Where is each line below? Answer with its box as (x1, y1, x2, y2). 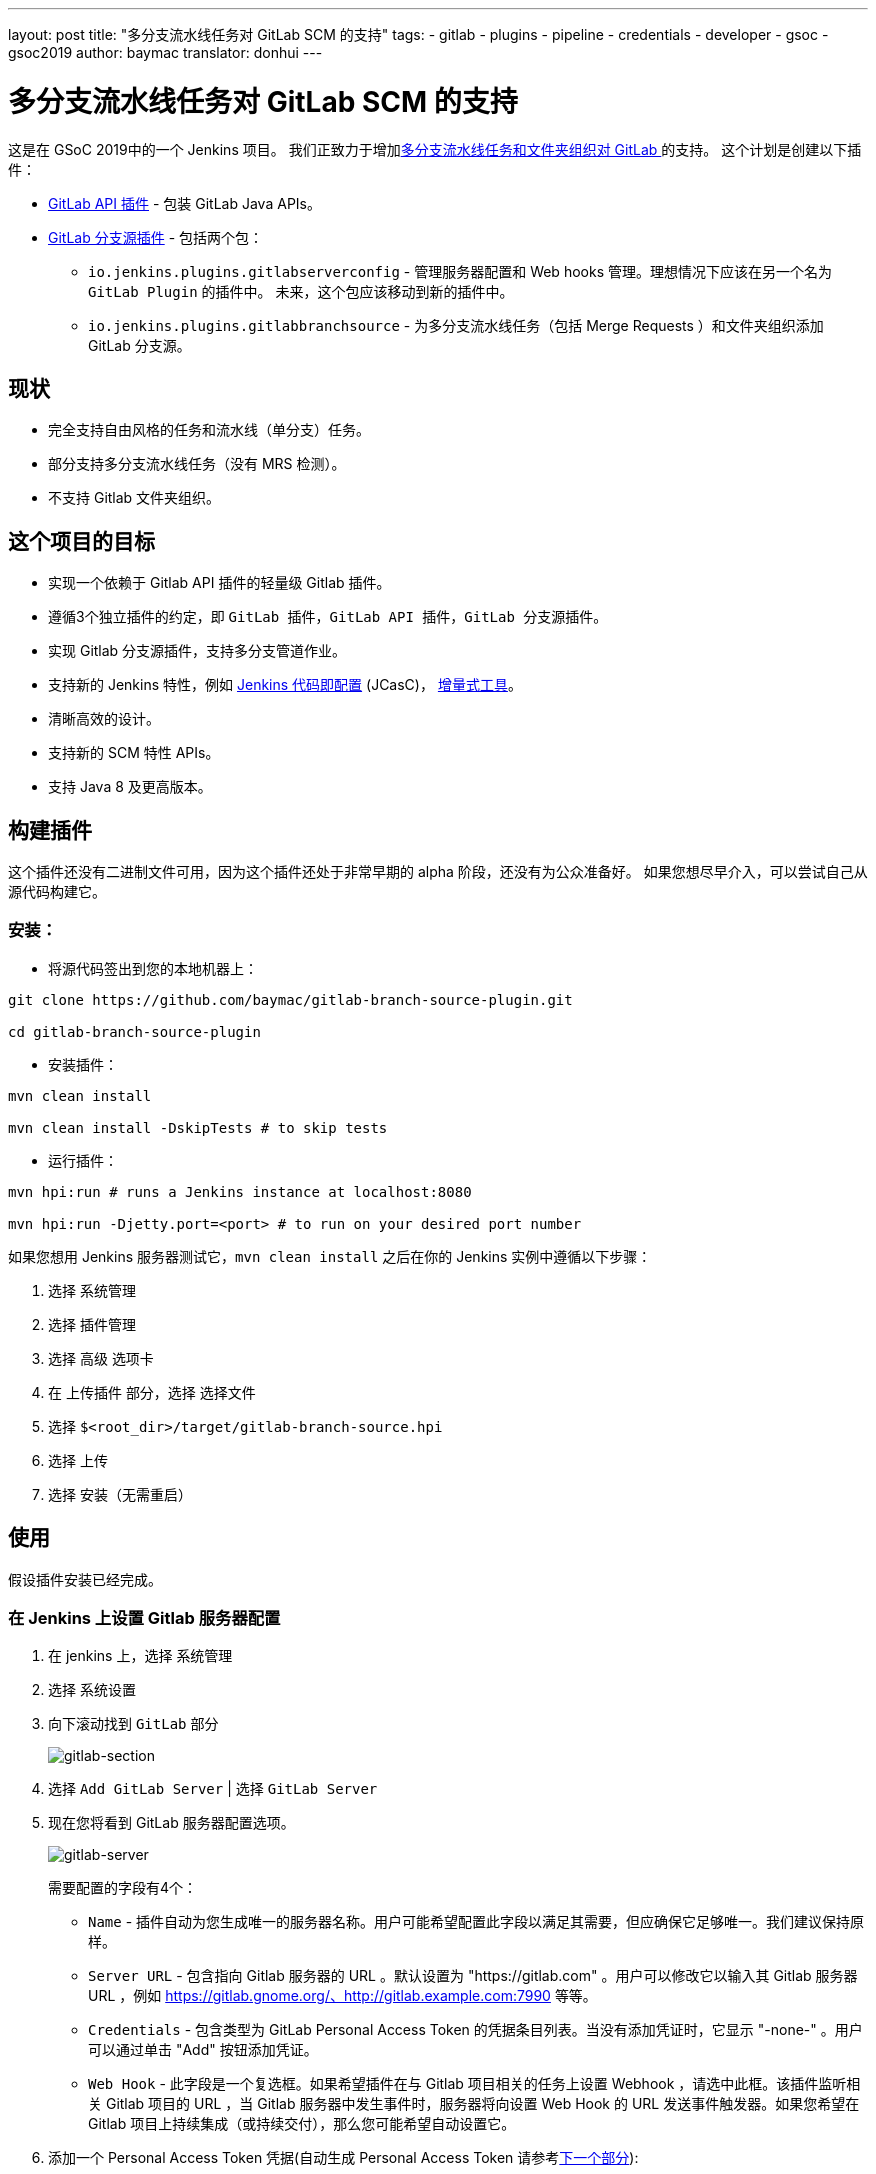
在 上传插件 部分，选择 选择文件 (48, 1383, 256, 1401)
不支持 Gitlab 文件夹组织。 (48, 489, 221, 507)
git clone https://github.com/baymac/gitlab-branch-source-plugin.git (8, 991, 573, 1008)
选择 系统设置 (48, 1681, 136, 1699)
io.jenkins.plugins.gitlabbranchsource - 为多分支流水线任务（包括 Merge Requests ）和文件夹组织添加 (88, 316, 824, 334)
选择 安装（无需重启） (48, 1485, 192, 1503)
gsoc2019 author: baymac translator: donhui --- (8, 44, 323, 61)
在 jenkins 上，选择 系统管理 (48, 1647, 233, 1665)
